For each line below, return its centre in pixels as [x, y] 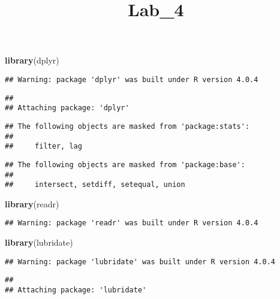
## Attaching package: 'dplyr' [67, 108]
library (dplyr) [32, 60]
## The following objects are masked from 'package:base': [125, 164]
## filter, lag [43, 147]
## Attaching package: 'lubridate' [76, 290]
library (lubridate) [39, 242]
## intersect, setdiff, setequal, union [95, 185]
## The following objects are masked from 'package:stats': [127, 126]
